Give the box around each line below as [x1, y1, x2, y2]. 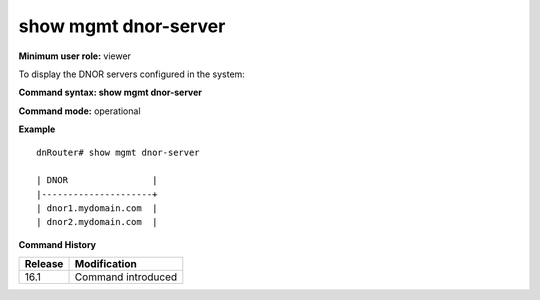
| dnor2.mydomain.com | [36, 216, 158, 228]
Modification [74, 257, 137, 271]
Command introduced [74, 270, 178, 284]
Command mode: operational [18, 105, 141, 117]
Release [24, 257, 64, 271]
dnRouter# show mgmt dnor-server [36, 146, 200, 158]
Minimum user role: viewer [18, 50, 132, 62]
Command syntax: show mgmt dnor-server [18, 86, 203, 99]
